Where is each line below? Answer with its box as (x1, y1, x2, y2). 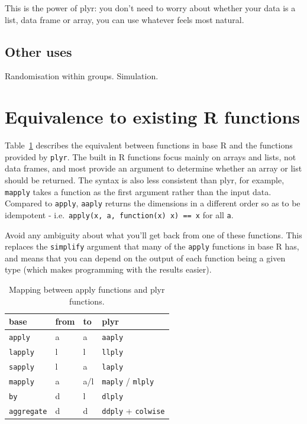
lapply (9, 348, 34, 357)
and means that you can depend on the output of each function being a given (5, 251, 286, 264)
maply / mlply (102, 374, 154, 387)
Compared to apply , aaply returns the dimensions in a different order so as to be (5, 197, 300, 209)
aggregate (9, 407, 47, 416)
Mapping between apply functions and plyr (9, 283, 165, 295)
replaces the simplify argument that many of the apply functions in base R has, (5, 240, 299, 253)
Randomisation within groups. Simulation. (5, 70, 159, 82)
